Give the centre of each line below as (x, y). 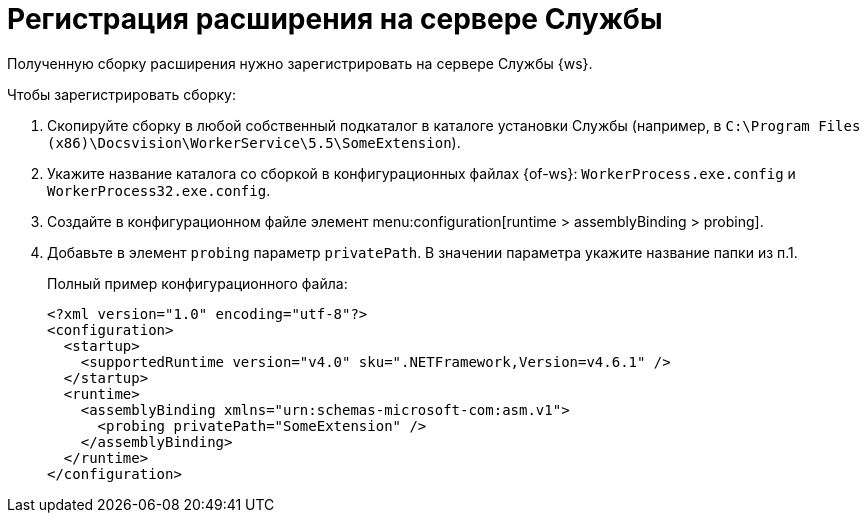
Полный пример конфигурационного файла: (197, 283)
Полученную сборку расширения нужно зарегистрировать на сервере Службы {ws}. (300, 63)
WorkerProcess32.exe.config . (159, 190)
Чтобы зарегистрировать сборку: (121, 94)
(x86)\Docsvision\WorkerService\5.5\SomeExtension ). (254, 142)
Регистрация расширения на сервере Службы (335, 19)
